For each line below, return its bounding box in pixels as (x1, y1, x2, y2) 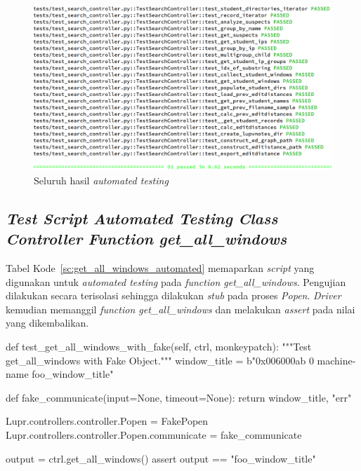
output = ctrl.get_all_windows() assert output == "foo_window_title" (6, 451, 316, 465)
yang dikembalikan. (6, 315, 89, 330)
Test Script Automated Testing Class (6, 207, 278, 228)
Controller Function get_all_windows (6, 228, 287, 250)
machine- (317, 353, 356, 367)
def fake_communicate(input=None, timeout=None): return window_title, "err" (6, 390, 352, 404)
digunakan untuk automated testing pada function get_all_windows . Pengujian (6, 274, 346, 289)
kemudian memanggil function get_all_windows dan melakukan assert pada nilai (6, 301, 355, 316)
